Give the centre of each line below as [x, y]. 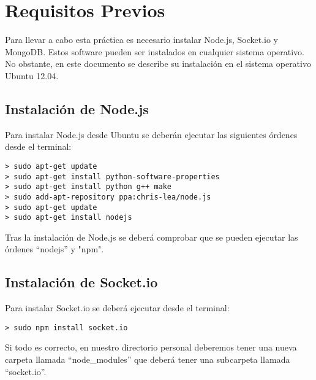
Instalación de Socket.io [81, 282]
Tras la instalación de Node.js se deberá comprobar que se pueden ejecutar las [152, 237]
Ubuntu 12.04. [32, 75]
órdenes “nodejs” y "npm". [55, 249]
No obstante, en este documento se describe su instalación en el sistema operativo [158, 64]
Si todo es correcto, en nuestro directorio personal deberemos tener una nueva [151, 347]
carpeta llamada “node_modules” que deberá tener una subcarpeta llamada [148, 359]
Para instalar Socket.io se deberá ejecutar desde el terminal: [117, 308]
